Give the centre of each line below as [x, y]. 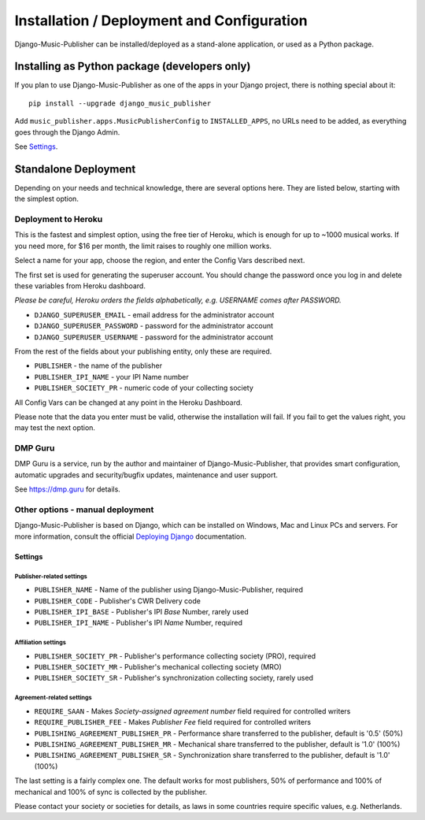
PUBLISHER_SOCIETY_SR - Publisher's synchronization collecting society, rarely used [174, 678]
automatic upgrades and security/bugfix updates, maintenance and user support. [146, 475]
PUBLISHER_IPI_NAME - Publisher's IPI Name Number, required [139, 623]
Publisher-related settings [51, 576]
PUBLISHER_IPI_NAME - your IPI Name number [111, 377]
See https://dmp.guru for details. [68, 489]
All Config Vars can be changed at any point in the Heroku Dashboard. [129, 403]
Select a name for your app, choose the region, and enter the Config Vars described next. [160, 261]
